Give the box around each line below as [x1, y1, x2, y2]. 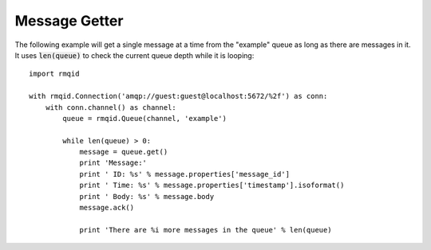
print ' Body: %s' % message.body [79, 192, 215, 201]
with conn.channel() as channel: [45, 103, 177, 111]
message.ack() [79, 203, 135, 213]
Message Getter [14, 12, 124, 29]
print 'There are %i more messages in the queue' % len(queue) [79, 225, 332, 234]
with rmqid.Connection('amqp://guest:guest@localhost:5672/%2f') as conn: [29, 92, 328, 101]
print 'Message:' [79, 158, 148, 167]
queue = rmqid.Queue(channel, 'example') [62, 114, 227, 123]
